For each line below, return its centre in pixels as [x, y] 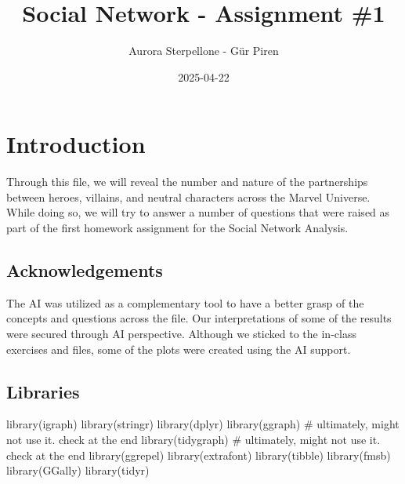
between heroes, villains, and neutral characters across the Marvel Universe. [188, 197]
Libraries [43, 391]
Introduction [76, 144]
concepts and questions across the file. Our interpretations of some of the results [199, 318]
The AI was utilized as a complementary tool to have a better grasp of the [185, 302]
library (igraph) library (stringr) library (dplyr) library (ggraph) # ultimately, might [203, 424]
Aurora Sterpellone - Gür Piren [204, 51]
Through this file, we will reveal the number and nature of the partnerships [187, 182]
